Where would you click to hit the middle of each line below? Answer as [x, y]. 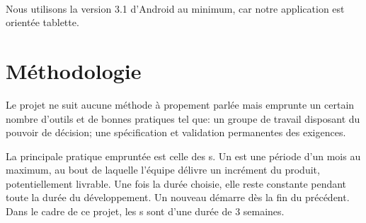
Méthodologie [74, 70]
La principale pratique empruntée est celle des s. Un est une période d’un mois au [183, 156]
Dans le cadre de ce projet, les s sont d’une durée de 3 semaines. [145, 211]
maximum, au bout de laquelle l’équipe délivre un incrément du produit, [163, 170]
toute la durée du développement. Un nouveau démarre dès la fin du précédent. [178, 197]
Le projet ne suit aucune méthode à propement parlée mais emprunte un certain [180, 104]
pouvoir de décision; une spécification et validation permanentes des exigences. [176, 132]
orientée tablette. [42, 22]
